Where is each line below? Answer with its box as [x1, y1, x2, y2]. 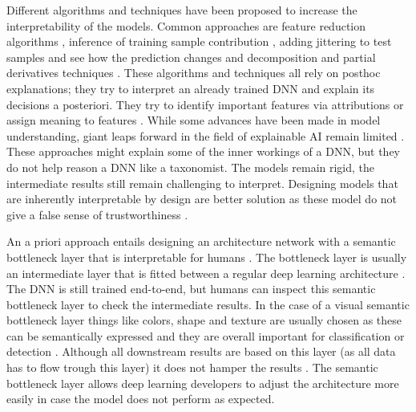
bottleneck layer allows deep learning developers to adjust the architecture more [6, 374, 399, 391]
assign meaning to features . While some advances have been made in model [6, 112, 381, 128]
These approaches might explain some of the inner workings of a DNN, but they [6, 143, 400, 160]
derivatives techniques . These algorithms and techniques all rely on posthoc [6, 64, 381, 81]
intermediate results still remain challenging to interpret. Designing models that [6, 174, 398, 191]
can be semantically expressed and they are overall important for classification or [6, 327, 405, 344]
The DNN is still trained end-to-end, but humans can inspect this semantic [6, 280, 376, 297]
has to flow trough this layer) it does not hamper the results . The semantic [6, 359, 378, 376]
